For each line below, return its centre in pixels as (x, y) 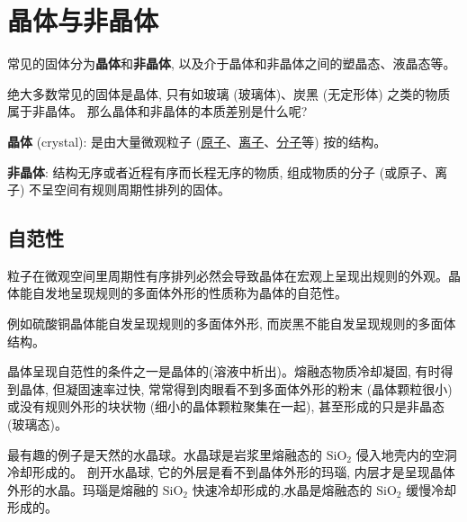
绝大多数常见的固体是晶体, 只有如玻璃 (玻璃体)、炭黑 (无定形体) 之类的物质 (229, 93)
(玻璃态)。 (37, 424)
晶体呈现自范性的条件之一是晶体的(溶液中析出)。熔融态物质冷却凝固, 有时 (224, 371)
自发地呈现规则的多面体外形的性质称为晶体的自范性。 (189, 293)
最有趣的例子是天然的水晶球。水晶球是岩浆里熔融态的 (165, 454)
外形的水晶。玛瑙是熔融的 (83, 489)
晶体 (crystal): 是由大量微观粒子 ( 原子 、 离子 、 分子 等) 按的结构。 (197, 141)
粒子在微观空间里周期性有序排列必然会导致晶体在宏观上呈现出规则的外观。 (228, 275)
